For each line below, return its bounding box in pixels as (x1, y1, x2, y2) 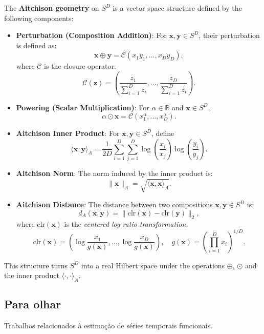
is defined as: (16, 40, 57, 50)
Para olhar (4, 296, 61, 312)
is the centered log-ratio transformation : (64, 218, 188, 229)
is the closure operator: (44, 61, 116, 71)
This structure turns (4, 260, 68, 270)
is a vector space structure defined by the (113, 3, 242, 13)
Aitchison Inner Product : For (16, 128, 120, 139)
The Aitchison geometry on (4, 3, 99, 13)
